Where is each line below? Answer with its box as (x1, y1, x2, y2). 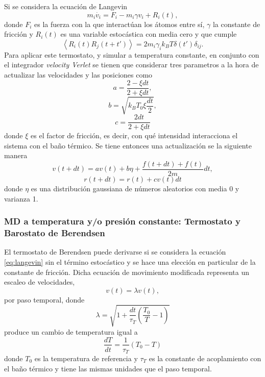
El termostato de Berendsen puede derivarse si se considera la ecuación (4, 246, 226, 257)
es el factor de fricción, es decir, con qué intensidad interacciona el (31, 130, 238, 141)
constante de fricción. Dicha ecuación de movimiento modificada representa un (4, 266, 249, 277)
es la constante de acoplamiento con (149, 353, 261, 364)
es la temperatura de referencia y (34, 353, 138, 364)
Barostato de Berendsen (4, 227, 105, 239)
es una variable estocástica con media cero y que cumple (60, 29, 237, 39)
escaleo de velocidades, (4, 277, 75, 287)
